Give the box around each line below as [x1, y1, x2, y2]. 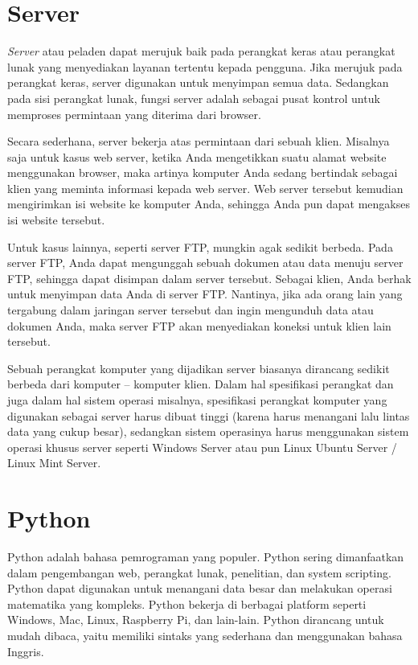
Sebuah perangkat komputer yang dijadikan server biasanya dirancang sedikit [7, 359, 390, 376]
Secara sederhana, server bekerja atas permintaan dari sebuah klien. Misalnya [7, 133, 390, 150]
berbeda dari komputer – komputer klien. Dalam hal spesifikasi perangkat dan [7, 376, 394, 392]
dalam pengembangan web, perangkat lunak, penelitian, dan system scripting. [7, 564, 391, 581]
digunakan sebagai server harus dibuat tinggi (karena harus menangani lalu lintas [7, 407, 410, 424]
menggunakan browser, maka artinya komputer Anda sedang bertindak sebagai [7, 164, 398, 181]
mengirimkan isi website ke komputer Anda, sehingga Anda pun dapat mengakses [7, 195, 410, 212]
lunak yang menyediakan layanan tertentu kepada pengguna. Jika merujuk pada [7, 58, 403, 75]
